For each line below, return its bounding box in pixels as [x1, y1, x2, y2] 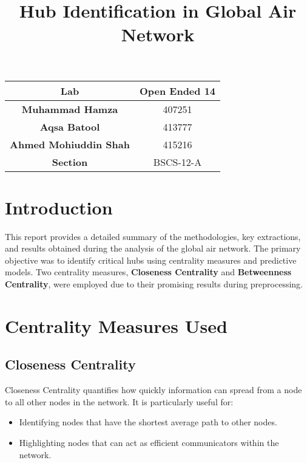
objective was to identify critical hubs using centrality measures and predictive [5, 253, 297, 266]
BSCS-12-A [153, 154, 202, 169]
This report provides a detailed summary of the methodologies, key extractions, [5, 230, 301, 242]
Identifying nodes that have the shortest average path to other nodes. [19, 416, 277, 428]
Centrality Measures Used [5, 313, 228, 338]
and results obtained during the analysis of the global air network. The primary [5, 242, 301, 255]
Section [52, 154, 88, 169]
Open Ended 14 [139, 83, 216, 98]
